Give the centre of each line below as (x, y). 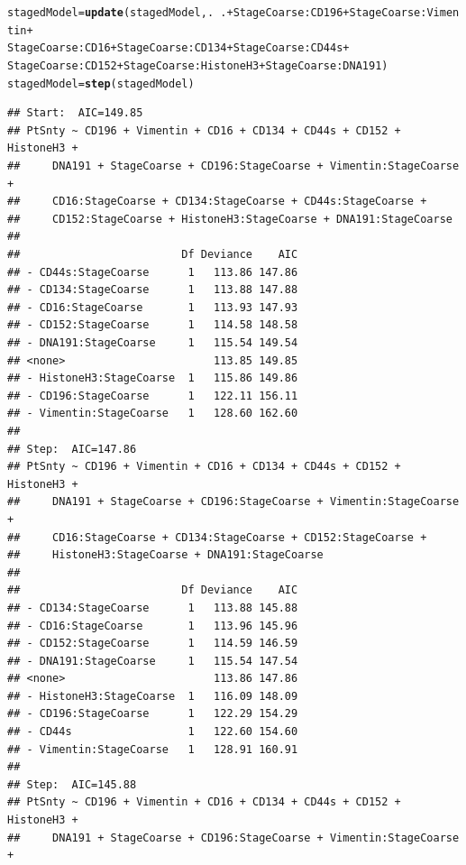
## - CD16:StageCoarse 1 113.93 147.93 (153, 307)
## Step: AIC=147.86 (72, 449)
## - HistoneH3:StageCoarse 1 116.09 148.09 (153, 696)
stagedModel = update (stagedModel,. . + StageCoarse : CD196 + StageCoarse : (217, 13)
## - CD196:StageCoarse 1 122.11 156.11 (153, 396)
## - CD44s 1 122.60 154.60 (153, 732)
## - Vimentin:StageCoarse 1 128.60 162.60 (153, 414)
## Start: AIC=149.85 (75, 113)
